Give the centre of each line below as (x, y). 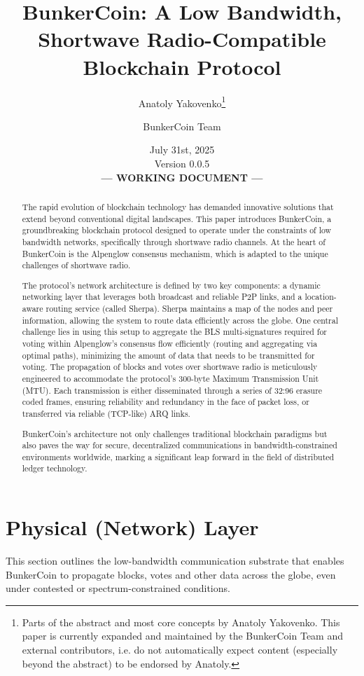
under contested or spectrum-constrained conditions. (118, 588)
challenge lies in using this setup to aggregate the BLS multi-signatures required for (175, 332)
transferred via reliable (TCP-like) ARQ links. (106, 413)
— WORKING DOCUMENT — (182, 177)
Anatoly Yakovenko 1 (182, 102)
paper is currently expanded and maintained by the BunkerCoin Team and (182, 636)
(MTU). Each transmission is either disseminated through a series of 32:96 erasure (172, 390)
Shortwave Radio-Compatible (182, 39)
